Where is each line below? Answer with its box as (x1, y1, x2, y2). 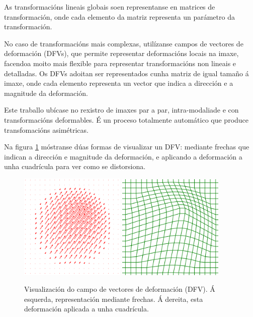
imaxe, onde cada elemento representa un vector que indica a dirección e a (4, 78, 233, 88)
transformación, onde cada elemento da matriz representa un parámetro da (4, 11, 235, 22)
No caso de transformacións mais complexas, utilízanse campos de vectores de (4, 38, 243, 48)
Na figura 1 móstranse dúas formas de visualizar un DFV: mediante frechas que (4, 141, 249, 152)
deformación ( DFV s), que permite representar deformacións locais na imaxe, (4, 48, 239, 59)
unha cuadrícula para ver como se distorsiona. (4, 161, 146, 172)
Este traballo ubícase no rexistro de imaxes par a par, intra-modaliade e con (4, 104, 239, 115)
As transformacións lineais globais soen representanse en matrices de (4, 2, 215, 12)
